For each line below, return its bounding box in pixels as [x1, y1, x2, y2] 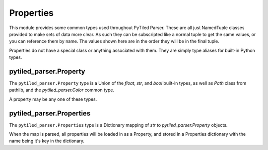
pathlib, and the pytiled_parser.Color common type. [9, 87, 114, 93]
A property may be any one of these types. [9, 96, 97, 102]
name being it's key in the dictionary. [9, 138, 84, 144]
